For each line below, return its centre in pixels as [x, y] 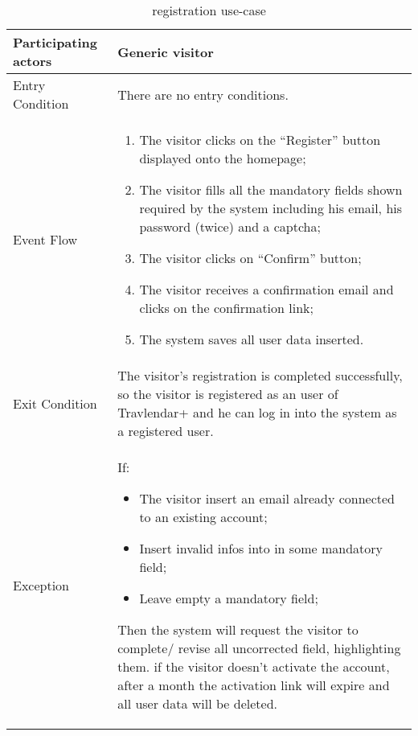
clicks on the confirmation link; [226, 308]
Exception [41, 585]
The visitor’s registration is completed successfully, [260, 375]
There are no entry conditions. [203, 94]
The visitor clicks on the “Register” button [260, 140]
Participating [55, 42]
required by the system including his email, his [271, 208]
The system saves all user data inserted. [252, 339]
